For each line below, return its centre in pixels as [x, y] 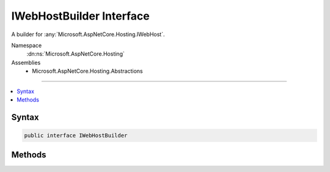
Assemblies [26, 62]
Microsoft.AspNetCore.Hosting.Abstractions [87, 71]
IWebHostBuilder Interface [80, 16]
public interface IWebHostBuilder [76, 135]
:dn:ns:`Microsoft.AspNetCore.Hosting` [75, 54]
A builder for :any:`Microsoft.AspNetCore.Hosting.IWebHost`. [88, 34]
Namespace [27, 45]
